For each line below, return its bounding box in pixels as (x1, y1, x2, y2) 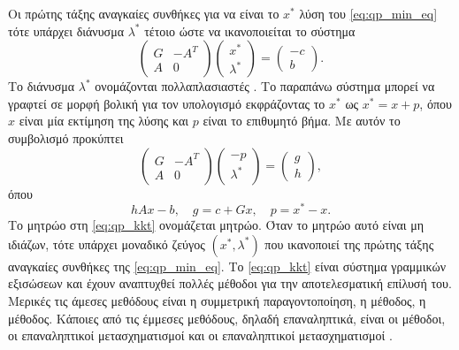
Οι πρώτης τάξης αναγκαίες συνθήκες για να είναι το (8, 4, 279, 22)
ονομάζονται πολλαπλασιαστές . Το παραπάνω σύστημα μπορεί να (95, 77, 435, 95)
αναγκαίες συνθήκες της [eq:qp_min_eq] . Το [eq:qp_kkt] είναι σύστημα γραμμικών (8, 256, 447, 275)
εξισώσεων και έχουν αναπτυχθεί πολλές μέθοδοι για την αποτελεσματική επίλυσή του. (8, 274, 452, 293)
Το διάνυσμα (8, 77, 75, 95)
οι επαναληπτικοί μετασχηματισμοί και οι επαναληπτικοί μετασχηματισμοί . (8, 326, 393, 345)
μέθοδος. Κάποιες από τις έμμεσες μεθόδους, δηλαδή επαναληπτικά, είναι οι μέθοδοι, (8, 308, 446, 327)
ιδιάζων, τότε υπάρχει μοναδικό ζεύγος (8, 234, 205, 253)
